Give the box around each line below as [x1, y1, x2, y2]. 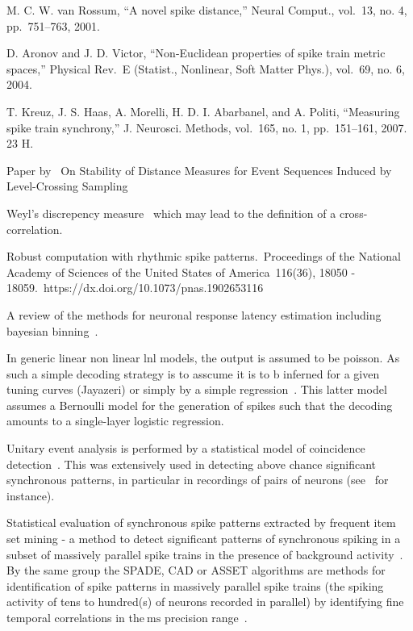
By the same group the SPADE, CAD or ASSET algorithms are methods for [6, 562, 386, 579]
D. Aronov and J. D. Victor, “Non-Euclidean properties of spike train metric [6, 44, 386, 61]
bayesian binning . [6, 322, 98, 339]
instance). [6, 487, 55, 504]
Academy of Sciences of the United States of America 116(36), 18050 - [6, 263, 356, 280]
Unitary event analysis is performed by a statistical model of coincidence [6, 440, 365, 457]
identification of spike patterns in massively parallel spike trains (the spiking [6, 577, 384, 594]
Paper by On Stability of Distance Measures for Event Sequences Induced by [6, 161, 392, 178]
